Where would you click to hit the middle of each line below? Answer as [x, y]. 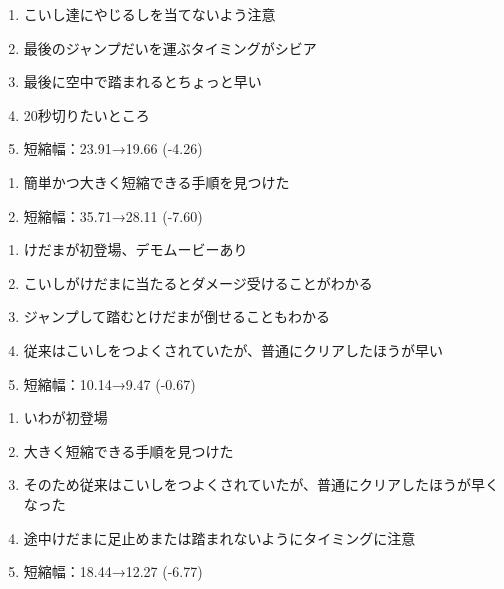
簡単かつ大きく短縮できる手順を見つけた [156, 181]
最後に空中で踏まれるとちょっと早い [142, 81]
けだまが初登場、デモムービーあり [135, 249]
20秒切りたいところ [86, 114]
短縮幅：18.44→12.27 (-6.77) [113, 571]
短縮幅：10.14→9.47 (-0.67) [109, 383]
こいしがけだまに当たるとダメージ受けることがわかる [198, 282]
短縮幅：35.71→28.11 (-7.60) [113, 215]
